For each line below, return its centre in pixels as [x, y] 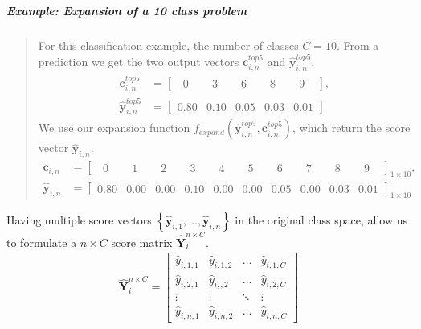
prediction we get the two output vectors [139, 61]
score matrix [142, 242]
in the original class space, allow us [321, 219]
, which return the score [352, 127]
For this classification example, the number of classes [168, 45]
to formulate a [42, 242]
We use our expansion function [114, 127]
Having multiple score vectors [79, 219]
